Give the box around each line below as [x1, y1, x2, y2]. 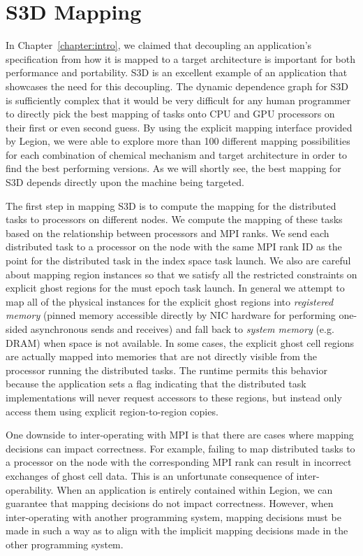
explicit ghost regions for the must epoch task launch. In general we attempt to [6, 280, 345, 295]
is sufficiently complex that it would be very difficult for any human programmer [6, 92, 351, 107]
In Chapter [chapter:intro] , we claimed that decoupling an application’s [6, 38, 312, 52]
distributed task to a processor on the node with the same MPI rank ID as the [6, 239, 342, 254]
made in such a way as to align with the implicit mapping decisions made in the [6, 523, 348, 538]
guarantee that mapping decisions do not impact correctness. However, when [6, 496, 334, 511]
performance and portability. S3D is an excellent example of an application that [6, 65, 348, 80]
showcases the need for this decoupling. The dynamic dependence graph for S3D [6, 78, 349, 93]
